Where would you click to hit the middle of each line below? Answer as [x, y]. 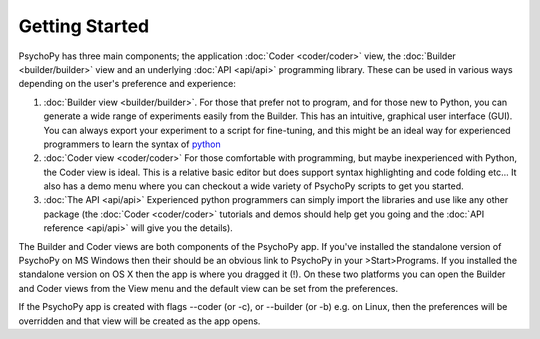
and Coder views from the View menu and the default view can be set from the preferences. [208, 288]
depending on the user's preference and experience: [127, 84]
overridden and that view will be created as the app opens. [139, 321]
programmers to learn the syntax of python [132, 144]
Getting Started [84, 26]
